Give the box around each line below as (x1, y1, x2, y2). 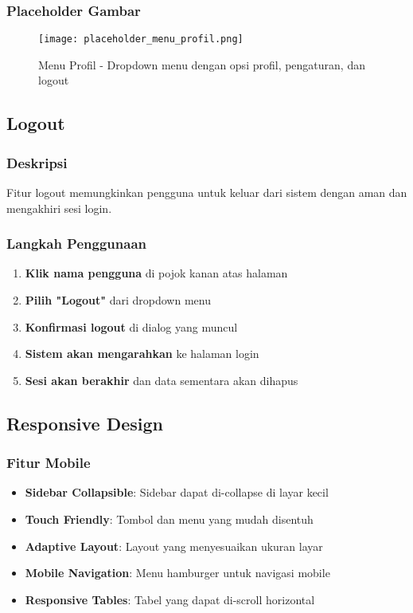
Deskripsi (6, 152, 68, 172)
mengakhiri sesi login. (6, 199, 112, 216)
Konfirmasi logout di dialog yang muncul (25, 318, 238, 335)
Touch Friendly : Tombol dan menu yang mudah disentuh (25, 511, 314, 528)
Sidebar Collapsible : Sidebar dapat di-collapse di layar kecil (25, 484, 329, 501)
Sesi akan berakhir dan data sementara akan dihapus (25, 371, 298, 388)
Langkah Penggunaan (6, 234, 146, 253)
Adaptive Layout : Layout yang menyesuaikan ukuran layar (25, 537, 323, 554)
